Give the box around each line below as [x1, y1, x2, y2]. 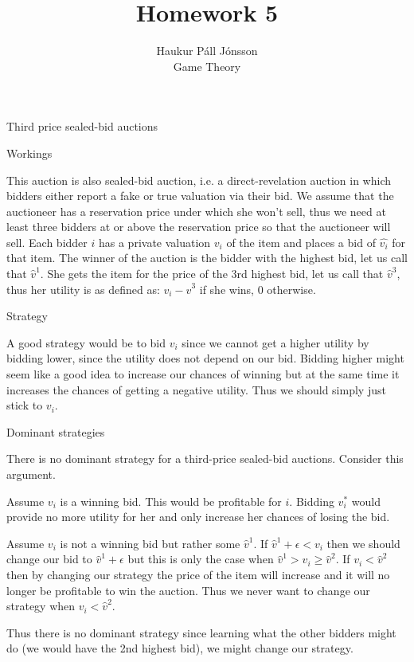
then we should [326, 535, 400, 551]
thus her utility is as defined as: [6, 280, 160, 297]
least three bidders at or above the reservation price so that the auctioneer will [6, 218, 391, 235]
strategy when [6, 597, 76, 614]
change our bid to [6, 550, 92, 567]
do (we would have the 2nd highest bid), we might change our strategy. [6, 640, 353, 656]
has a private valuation [98, 233, 211, 250]
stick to [6, 397, 43, 413]
